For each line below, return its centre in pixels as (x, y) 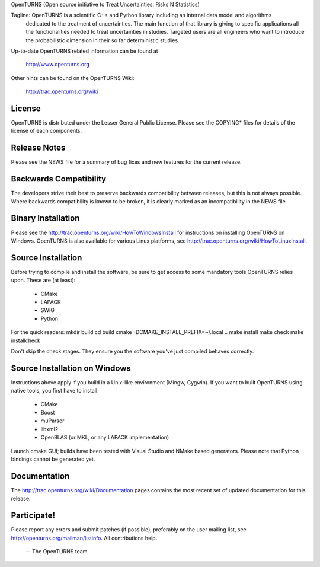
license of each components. (47, 131)
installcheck (26, 340)
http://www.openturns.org (57, 65)
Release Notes (38, 148)
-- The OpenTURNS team (57, 551)
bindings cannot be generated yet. (53, 459)
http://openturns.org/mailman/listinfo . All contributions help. (84, 538)
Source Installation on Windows (71, 368)
